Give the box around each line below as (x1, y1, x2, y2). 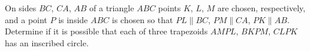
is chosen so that (112, 13, 173, 26)
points (158, 2, 181, 14)
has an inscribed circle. (5, 36, 89, 49)
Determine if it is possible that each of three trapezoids (5, 25, 208, 37)
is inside (58, 13, 88, 26)
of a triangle (89, 2, 134, 14)
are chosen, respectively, (217, 2, 306, 14)
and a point (5, 13, 47, 26)
